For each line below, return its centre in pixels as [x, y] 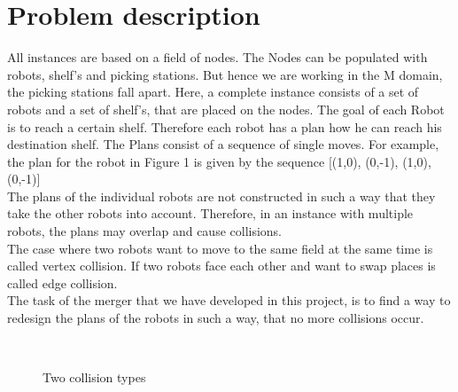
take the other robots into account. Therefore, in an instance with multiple [210, 213]
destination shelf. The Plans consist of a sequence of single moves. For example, [223, 144]
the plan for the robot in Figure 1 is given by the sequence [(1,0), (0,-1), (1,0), [219, 161]
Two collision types [94, 377]
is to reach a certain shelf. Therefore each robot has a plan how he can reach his [225, 126]
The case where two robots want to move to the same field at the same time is [220, 248]
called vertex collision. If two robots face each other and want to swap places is [221, 266]
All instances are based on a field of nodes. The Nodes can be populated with [217, 57]
